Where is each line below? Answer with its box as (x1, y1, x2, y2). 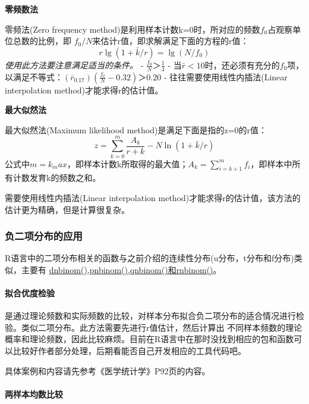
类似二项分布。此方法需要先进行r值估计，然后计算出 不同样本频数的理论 (21, 321, 302, 333)
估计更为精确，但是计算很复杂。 (5, 203, 130, 215)
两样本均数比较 (5, 387, 63, 400)
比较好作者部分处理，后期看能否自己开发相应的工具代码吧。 (12, 345, 246, 357)
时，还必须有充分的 (204, 58, 280, 71)
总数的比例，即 (12, 35, 71, 47)
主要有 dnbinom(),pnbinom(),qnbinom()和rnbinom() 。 (21, 263, 222, 275)
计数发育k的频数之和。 (12, 171, 101, 184)
